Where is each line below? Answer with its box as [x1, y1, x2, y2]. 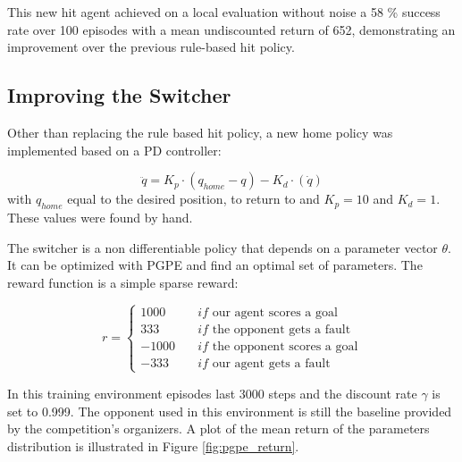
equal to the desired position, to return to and [67, 189, 320, 208]
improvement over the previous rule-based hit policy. [7, 38, 295, 56]
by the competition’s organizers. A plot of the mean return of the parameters [7, 419, 430, 438]
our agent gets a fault [212, 357, 331, 370]
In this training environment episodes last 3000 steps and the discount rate [7, 383, 417, 402]
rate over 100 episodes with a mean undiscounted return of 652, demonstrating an [7, 20, 456, 38]
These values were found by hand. [7, 207, 193, 226]
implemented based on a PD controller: [7, 140, 222, 159]
